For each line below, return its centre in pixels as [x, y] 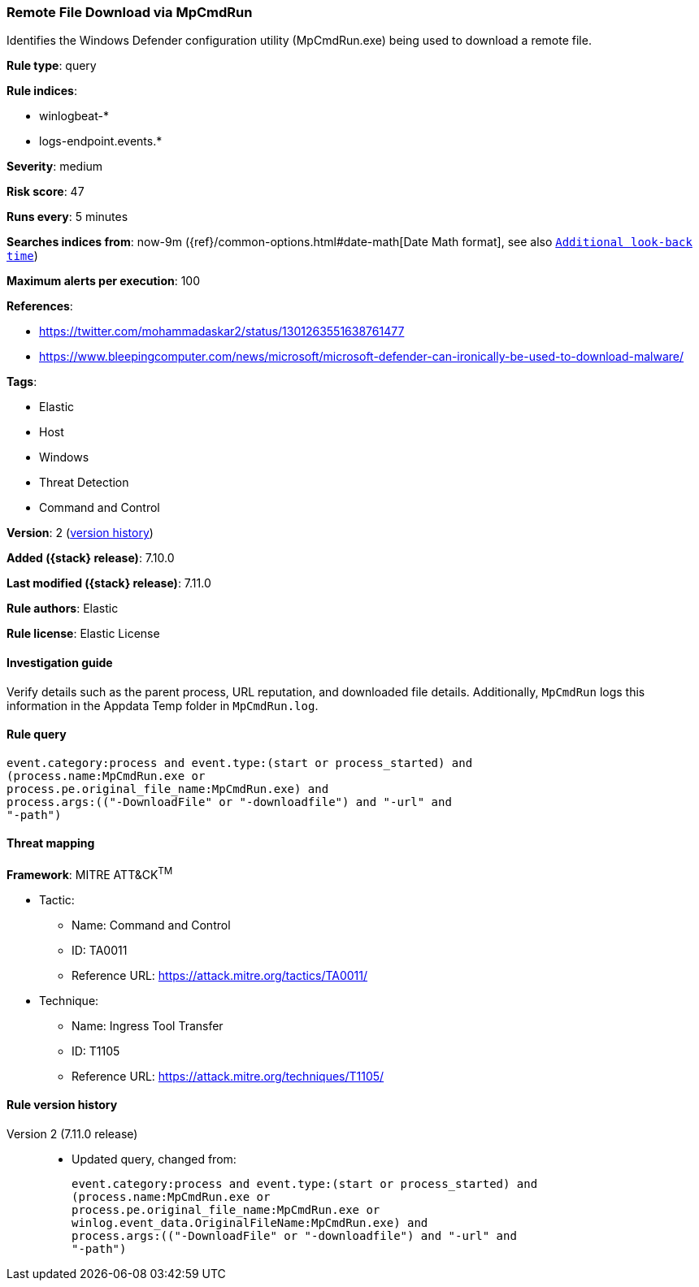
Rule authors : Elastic [63, 609]
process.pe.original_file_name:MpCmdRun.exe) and [168, 789]
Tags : [22, 382]
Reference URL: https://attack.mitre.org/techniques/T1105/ [228, 1076]
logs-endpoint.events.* [101, 141]
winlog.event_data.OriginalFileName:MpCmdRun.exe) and [250, 1222]
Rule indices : [42, 91]
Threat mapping [51, 843]
